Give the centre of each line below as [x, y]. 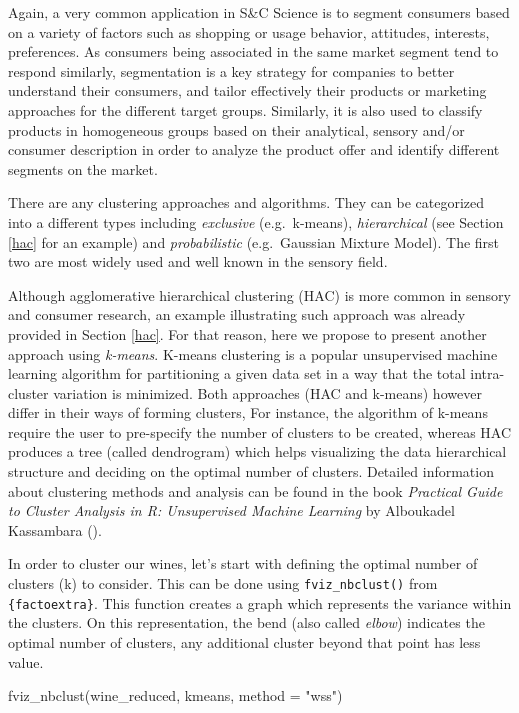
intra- [487, 373]
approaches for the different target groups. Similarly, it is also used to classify [245, 109]
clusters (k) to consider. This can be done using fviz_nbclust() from [223, 583]
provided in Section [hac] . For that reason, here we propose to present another [247, 333]
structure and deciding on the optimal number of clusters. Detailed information [251, 471]
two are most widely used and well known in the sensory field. [198, 261]
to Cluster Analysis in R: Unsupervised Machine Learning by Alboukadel [231, 510]
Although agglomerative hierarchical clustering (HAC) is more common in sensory [259, 294]
